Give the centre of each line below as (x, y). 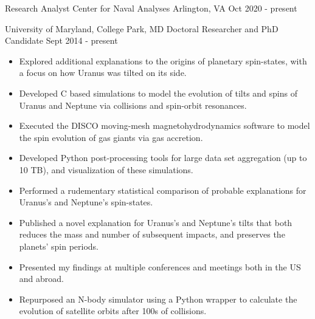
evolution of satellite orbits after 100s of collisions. (113, 311)
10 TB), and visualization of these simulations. (106, 169)
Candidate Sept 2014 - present (61, 40)
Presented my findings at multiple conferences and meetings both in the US (160, 266)
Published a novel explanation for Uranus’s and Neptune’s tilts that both (156, 222)
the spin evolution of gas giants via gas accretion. (111, 137)
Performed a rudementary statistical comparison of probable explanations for (163, 190)
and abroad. (41, 279)
